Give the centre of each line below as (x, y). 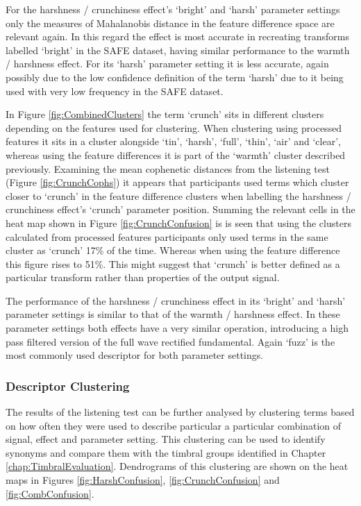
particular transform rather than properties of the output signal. (143, 277)
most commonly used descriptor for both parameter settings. (135, 355)
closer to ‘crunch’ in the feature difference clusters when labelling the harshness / (178, 195)
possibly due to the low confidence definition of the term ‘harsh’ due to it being (175, 77)
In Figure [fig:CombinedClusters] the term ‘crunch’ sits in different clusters (165, 114)
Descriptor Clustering (68, 386)
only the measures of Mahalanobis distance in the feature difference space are (170, 23)
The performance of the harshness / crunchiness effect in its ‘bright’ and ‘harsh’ (176, 300)
